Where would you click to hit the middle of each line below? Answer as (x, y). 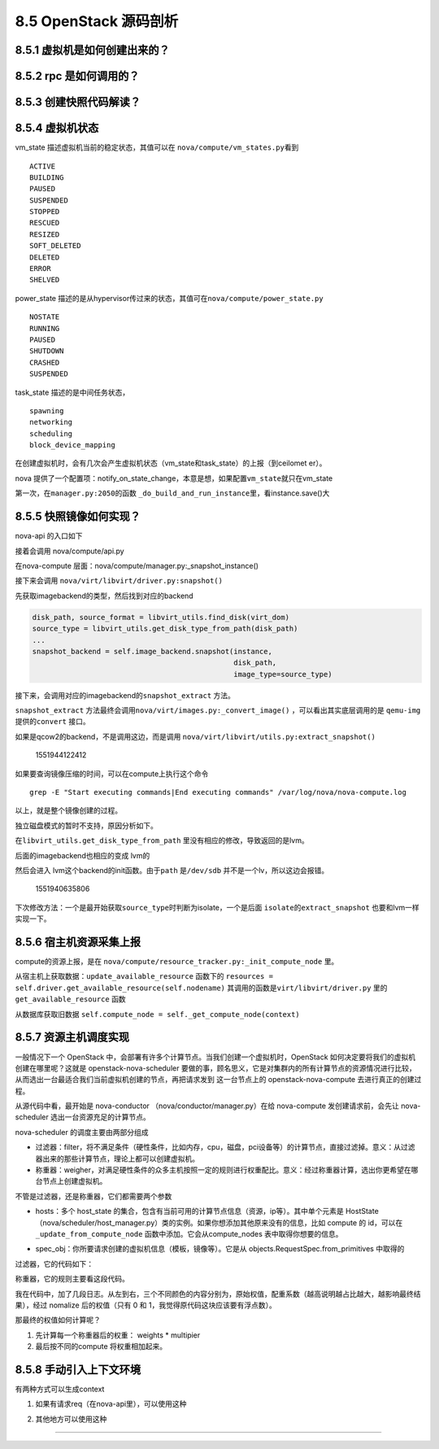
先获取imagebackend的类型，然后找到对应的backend (104, 596)
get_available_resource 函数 (70, 999)
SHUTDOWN (47, 351)
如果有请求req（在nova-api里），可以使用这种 (111, 1404)
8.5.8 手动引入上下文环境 (78, 1370)
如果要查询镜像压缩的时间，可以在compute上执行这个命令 (112, 774)
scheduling (51, 434)
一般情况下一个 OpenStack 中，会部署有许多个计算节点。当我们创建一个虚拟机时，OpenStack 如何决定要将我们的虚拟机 (215, 1057)
